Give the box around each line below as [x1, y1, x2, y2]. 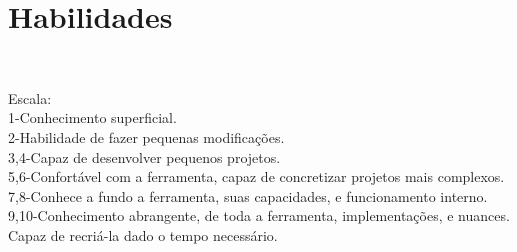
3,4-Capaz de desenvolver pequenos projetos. [8, 146, 281, 167]
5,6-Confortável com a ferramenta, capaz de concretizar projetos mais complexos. [8, 166, 505, 187]
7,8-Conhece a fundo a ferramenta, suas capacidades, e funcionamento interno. [8, 185, 488, 206]
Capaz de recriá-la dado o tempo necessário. [8, 224, 278, 245]
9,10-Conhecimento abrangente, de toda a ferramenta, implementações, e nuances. [8, 205, 510, 226]
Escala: [8, 87, 52, 108]
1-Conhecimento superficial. [8, 107, 177, 128]
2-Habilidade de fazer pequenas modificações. [8, 126, 285, 147]
